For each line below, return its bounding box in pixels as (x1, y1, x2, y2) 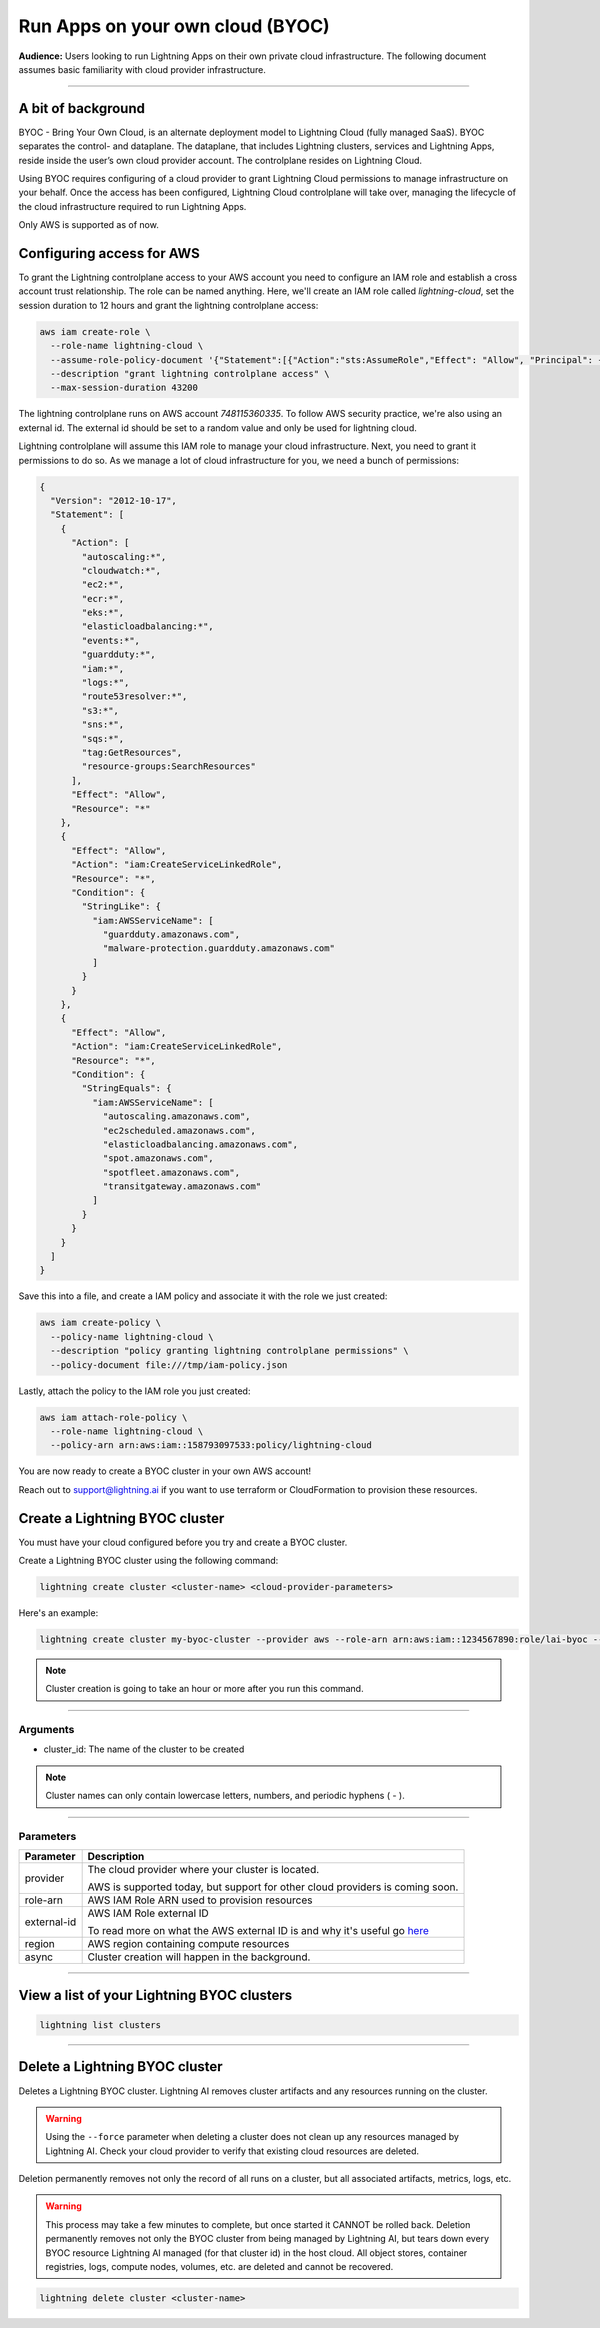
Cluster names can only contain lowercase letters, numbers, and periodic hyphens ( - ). (45, 1790, 405, 1802)
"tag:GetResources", (81, 746, 183, 758)
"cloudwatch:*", (81, 565, 162, 576)
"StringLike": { (81, 901, 162, 912)
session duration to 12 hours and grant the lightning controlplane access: (18, 299, 319, 311)
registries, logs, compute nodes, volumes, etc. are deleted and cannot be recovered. (45, 2261, 394, 2273)
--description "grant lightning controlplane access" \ (50, 368, 330, 380)
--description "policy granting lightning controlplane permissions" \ (50, 1345, 409, 1357)
